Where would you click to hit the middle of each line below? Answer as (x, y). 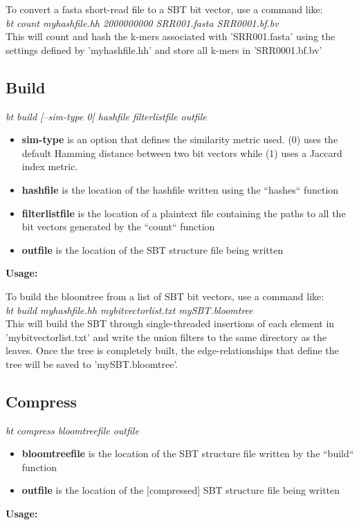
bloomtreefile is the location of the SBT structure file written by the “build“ (188, 453)
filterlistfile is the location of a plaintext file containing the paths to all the (184, 213)
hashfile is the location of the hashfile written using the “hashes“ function (180, 189)
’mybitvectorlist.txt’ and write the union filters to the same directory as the (166, 337)
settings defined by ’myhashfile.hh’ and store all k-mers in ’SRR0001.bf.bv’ (164, 49)
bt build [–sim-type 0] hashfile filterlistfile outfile (106, 116)
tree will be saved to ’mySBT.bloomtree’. (92, 363)
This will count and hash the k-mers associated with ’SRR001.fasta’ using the (171, 36)
